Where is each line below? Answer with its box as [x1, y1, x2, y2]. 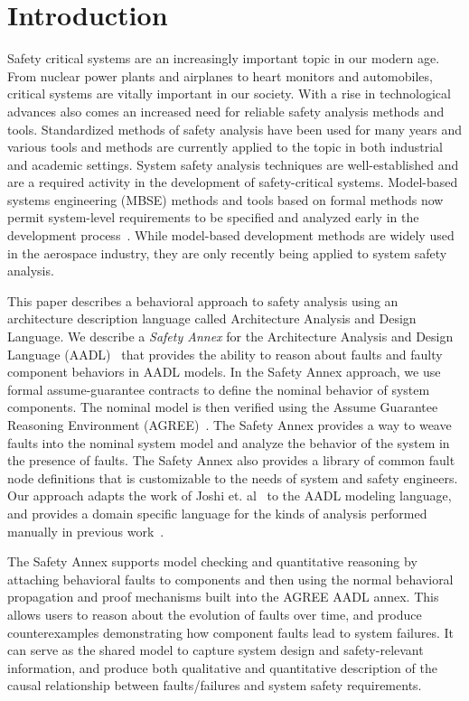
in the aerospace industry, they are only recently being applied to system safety [7, 243, 447, 262]
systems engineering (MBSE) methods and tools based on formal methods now [7, 190, 444, 209]
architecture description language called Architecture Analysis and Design [7, 309, 417, 328]
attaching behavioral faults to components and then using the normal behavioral [7, 569, 454, 588]
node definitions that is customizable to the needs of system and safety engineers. [7, 468, 458, 487]
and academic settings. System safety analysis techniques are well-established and [7, 154, 459, 173]
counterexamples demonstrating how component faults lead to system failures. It [7, 622, 455, 641]
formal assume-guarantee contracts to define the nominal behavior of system [7, 379, 430, 398]
